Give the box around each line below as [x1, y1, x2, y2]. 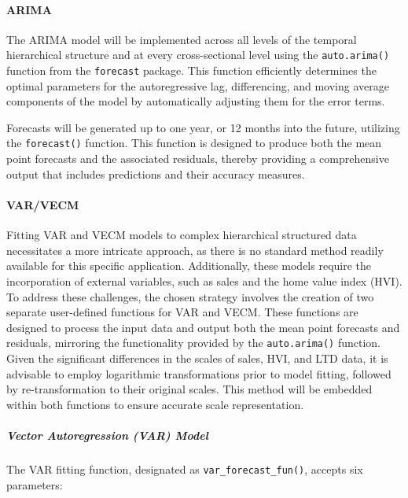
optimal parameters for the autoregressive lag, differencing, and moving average [6, 77, 389, 94]
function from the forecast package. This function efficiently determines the [6, 62, 377, 79]
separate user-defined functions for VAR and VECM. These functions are [6, 304, 358, 320]
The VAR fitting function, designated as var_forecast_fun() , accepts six [6, 460, 363, 477]
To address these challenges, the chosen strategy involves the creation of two [6, 288, 374, 304]
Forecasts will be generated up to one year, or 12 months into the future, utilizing [6, 119, 400, 135]
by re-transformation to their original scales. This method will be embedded [6, 381, 373, 397]
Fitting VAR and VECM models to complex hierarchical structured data [6, 227, 357, 243]
